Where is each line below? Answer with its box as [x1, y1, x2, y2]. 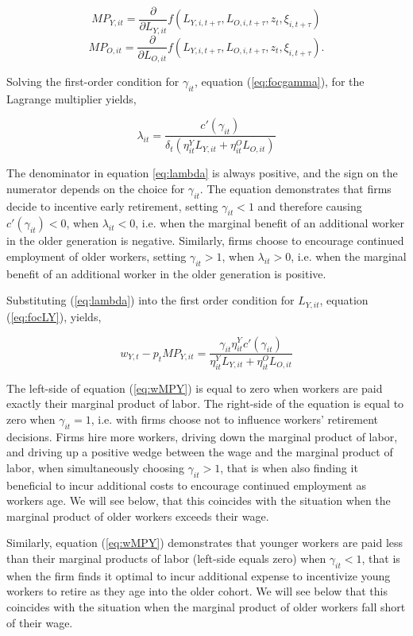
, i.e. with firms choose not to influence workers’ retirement [91, 410, 379, 427]
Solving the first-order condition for [6, 73, 179, 90]
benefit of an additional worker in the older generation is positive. [6, 265, 326, 281]
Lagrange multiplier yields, [6, 90, 137, 107]
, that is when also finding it [220, 459, 358, 475]
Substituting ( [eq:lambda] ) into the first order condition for [6, 292, 295, 308]
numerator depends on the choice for [6, 180, 185, 196]
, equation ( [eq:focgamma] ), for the [194, 73, 365, 90]
